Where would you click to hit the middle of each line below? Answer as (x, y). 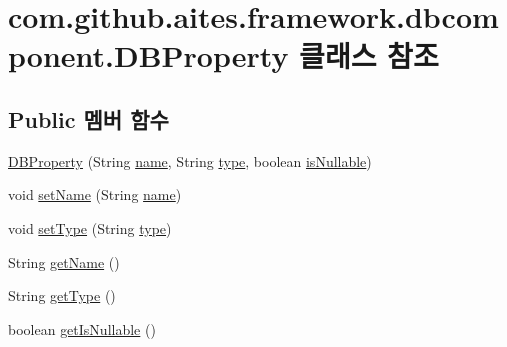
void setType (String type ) (90, 227)
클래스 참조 (369, 55)
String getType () (62, 295)
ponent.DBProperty (148, 55)
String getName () (64, 261)
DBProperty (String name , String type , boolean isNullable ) (190, 160)
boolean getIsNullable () (82, 328)
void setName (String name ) (95, 194)
